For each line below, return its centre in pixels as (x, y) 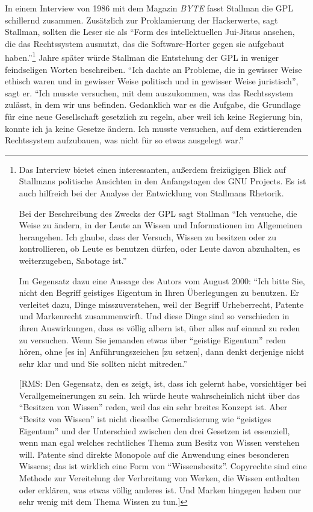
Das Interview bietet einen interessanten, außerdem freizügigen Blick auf (152, 169)
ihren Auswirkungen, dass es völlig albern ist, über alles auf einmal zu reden (160, 327)
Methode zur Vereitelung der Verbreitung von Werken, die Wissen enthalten (160, 478)
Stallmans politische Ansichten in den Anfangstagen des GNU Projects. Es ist (163, 181)
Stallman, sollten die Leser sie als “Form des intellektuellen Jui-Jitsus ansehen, (150, 32)
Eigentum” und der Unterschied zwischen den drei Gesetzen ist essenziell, (154, 430)
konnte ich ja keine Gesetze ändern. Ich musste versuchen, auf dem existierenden (153, 128)
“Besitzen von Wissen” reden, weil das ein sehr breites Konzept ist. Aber (153, 407)
